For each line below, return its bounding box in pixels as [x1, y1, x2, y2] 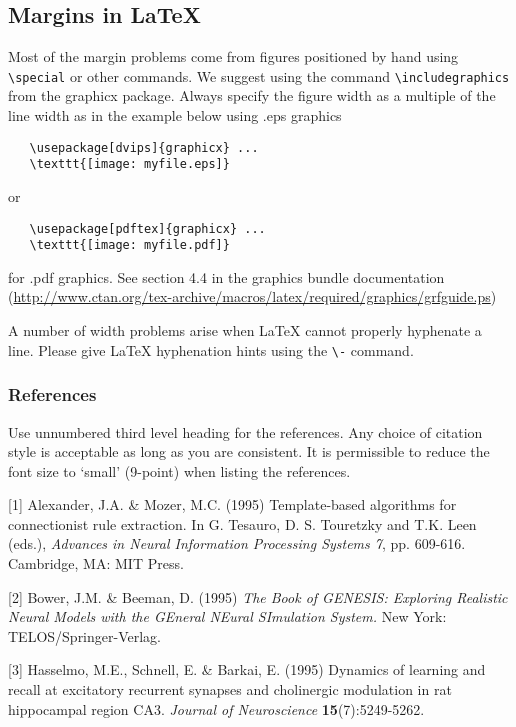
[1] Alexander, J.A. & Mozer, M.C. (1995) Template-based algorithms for [8, 494, 457, 515]
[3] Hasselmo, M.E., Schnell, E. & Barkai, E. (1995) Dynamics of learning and [8, 659, 486, 680]
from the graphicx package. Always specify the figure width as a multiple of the [8, 85, 496, 106]
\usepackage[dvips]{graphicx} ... [29, 140, 259, 155]
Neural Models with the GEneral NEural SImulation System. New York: [8, 606, 447, 627]
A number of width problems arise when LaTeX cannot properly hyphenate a [8, 320, 482, 341]
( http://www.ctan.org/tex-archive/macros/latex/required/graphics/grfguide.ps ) [8, 286, 497, 307]
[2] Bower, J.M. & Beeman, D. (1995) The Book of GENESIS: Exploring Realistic [8, 586, 508, 607]
